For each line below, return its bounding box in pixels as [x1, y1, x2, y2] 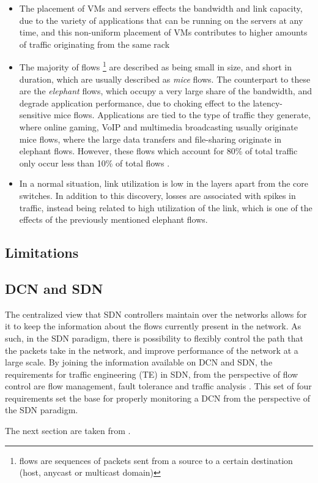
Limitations [5, 243, 79, 262]
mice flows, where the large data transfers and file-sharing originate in [19, 132, 282, 145]
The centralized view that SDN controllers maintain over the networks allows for [5, 307, 307, 320]
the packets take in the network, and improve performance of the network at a [5, 343, 298, 356]
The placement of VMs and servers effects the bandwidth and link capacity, [19, 2, 303, 14]
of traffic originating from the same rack [19, 37, 170, 50]
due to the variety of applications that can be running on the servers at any [19, 13, 303, 26]
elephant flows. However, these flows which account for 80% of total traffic [19, 144, 298, 157]
